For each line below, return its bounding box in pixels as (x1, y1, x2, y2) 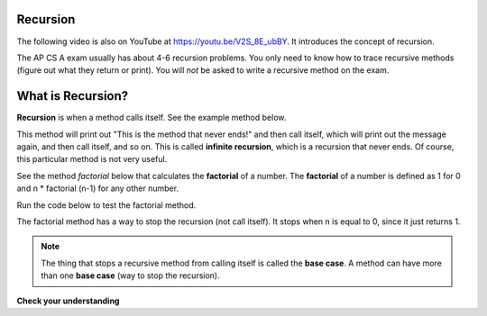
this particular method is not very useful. (16, 154, 168, 165)
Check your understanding (16, 295, 120, 306)
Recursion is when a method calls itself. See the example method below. (16, 113, 287, 123)
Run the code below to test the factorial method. (16, 199, 197, 211)
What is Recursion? (16, 88, 129, 104)
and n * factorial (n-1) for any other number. (16, 183, 179, 194)
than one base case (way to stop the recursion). (41, 270, 220, 281)
